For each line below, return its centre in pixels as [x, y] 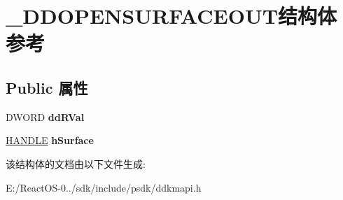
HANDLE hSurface [50, 140]
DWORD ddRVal [45, 116]
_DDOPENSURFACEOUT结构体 [171, 16]
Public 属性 [47, 87]
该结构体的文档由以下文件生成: [76, 163]
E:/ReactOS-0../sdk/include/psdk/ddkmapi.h [104, 187]
